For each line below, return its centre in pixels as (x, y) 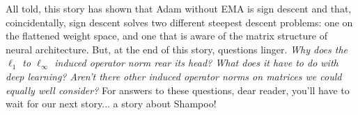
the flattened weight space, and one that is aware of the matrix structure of (166, 36)
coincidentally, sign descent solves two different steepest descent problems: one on (179, 22)
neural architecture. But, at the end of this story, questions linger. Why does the (177, 49)
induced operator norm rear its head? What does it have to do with (196, 63)
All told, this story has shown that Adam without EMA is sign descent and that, (179, 8)
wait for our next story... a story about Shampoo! (111, 104)
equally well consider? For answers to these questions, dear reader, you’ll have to (178, 90)
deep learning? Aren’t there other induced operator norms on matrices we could (174, 76)
